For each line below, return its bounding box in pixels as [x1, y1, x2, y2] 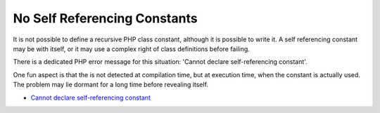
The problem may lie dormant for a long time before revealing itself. [13, 81, 209, 89]
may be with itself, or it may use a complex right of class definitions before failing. [13, 44, 250, 53]
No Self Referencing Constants [13, 11, 198, 26]
